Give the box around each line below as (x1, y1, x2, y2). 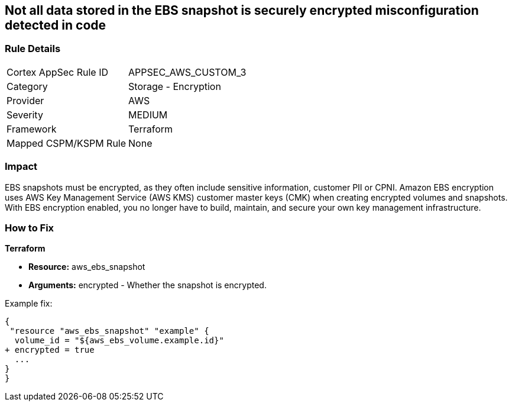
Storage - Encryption (128, 80, 221, 92)
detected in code (5, 18, 106, 33)
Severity (7, 108, 43, 121)
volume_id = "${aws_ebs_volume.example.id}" (14, 336, 224, 346)
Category (7, 80, 48, 92)
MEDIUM (128, 108, 168, 121)
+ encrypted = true (5, 345, 95, 355)
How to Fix (5, 221, 54, 234)
